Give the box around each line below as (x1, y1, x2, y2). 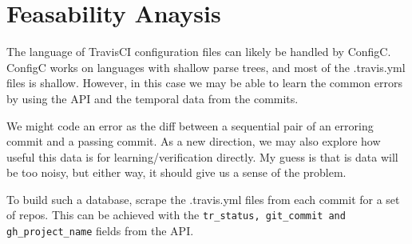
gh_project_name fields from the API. (6, 222, 194, 239)
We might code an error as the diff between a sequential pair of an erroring (6, 117, 374, 134)
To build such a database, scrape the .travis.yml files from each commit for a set (6, 190, 400, 207)
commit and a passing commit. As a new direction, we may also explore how (6, 133, 381, 150)
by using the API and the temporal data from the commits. (6, 90, 299, 106)
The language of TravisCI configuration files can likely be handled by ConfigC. (6, 43, 391, 60)
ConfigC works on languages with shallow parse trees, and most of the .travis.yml (6, 58, 406, 75)
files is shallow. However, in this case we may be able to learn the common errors (6, 74, 403, 91)
